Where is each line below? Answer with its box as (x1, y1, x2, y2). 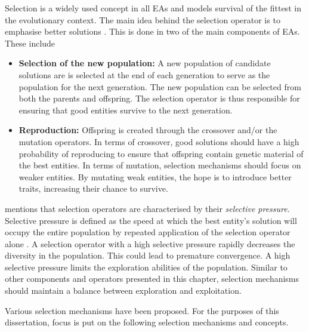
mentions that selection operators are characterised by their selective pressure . (5, 202, 290, 214)
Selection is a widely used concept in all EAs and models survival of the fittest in (5, 2, 301, 14)
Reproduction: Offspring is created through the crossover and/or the (18, 124, 277, 136)
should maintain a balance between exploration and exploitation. (5, 284, 242, 297)
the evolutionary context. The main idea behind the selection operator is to (5, 13, 280, 26)
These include (5, 36, 55, 49)
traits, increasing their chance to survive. (18, 182, 168, 195)
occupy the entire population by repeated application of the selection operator (5, 226, 291, 238)
